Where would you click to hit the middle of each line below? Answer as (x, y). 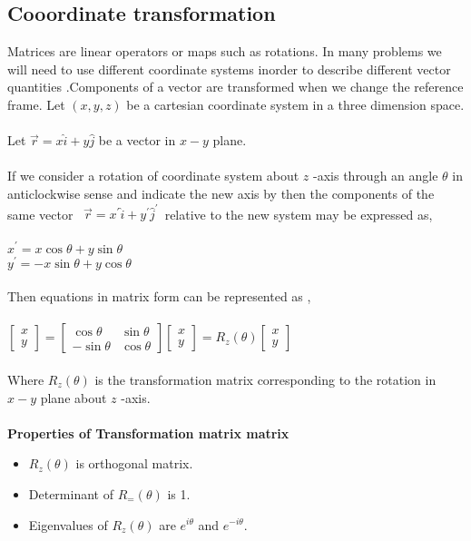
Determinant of (71, 493)
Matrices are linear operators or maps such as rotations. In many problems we (225, 51)
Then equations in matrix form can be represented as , (159, 296)
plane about (74, 397)
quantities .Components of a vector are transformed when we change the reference (235, 87)
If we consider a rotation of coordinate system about (153, 176)
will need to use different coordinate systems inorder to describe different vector (229, 69)
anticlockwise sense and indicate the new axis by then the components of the (221, 193)
